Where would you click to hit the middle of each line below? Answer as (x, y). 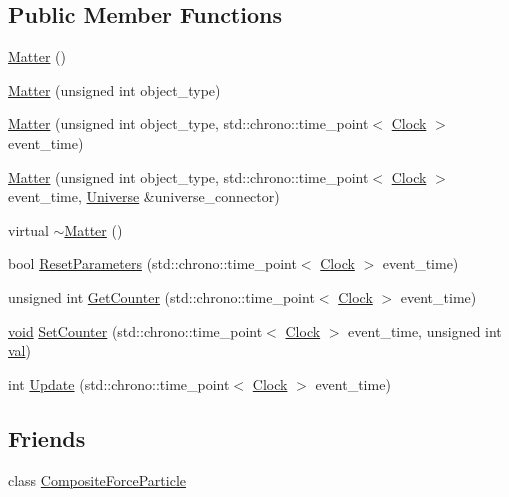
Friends (47, 437)
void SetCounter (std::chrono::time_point (135, 330)
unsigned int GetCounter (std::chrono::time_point (161, 296)
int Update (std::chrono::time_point (119, 383)
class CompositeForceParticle (97, 479)
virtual (28, 229)
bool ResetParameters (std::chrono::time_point (152, 263)
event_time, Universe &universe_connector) (144, 196)
